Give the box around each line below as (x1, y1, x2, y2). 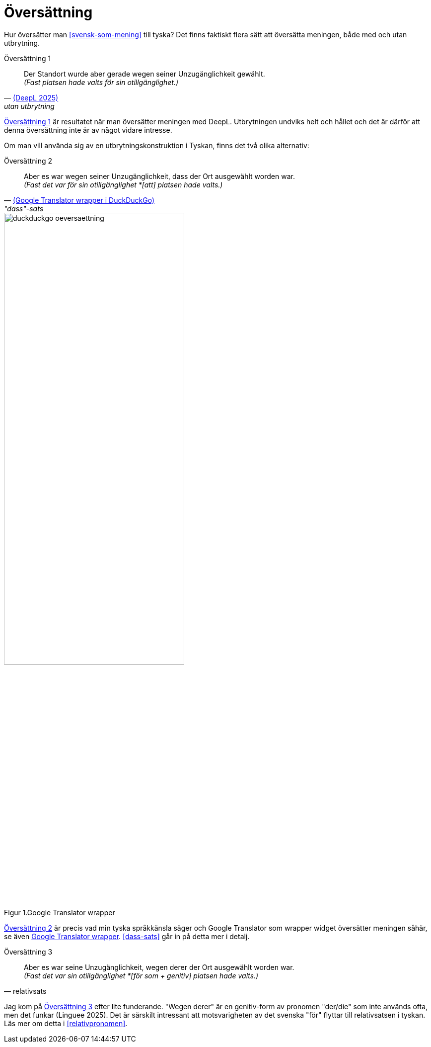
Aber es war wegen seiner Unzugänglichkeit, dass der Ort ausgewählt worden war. (24, 172, 295, 180)
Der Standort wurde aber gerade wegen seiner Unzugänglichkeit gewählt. (24, 69, 265, 78)
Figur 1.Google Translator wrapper (4, 908, 115, 917)
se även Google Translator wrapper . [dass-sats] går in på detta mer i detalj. (4, 932, 250, 941)
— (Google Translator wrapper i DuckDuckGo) (4, 195, 155, 204)
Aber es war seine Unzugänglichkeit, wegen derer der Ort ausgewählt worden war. (24, 962, 294, 971)
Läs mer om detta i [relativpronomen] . (4, 1019, 128, 1028)
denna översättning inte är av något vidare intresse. (4, 125, 172, 134)
